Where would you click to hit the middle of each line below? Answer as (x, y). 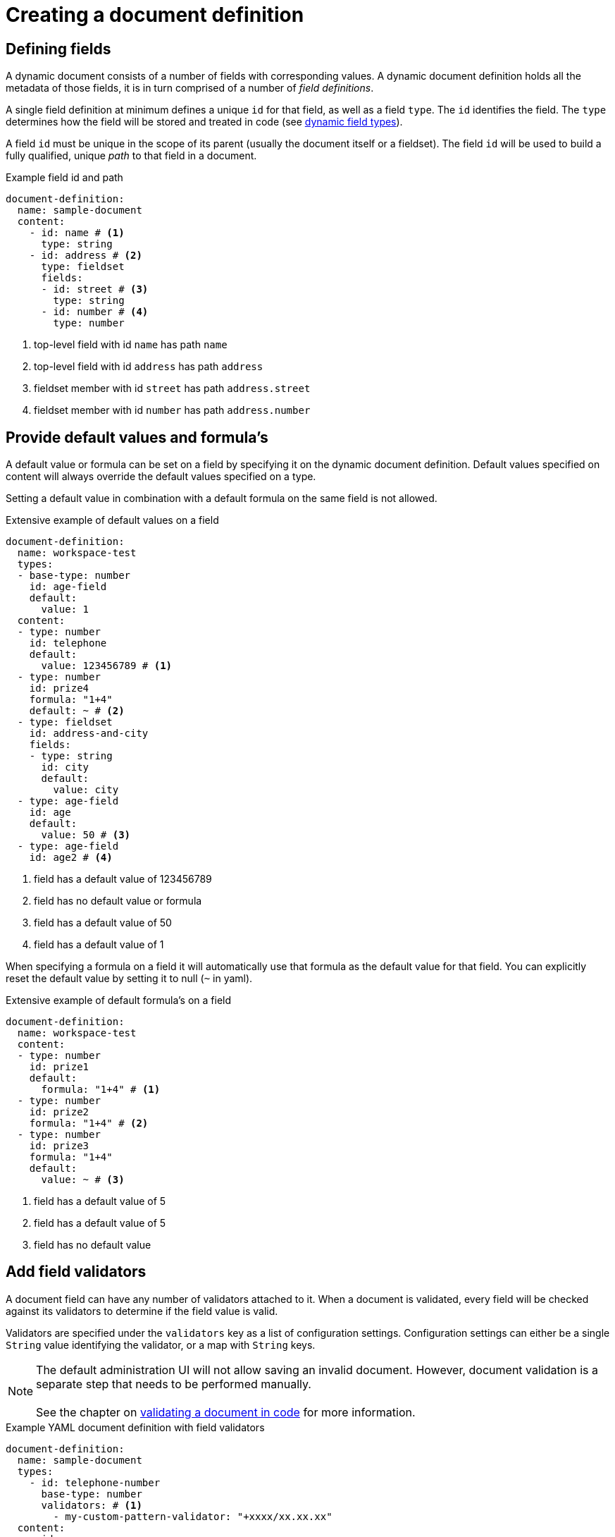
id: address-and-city (89, 734)
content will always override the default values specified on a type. (161, 477)
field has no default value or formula (118, 901)
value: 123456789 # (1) (107, 666)
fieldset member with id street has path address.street (172, 388)
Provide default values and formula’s (137, 437)
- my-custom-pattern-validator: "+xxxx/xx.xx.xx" (193, 1516)
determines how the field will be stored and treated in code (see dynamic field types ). (204, 122)
